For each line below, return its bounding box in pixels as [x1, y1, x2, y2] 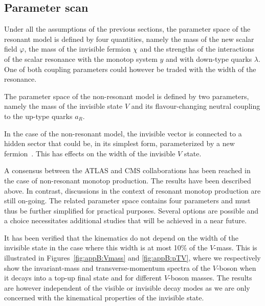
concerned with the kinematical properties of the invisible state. [4, 292, 204, 303]
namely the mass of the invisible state [4, 101, 123, 111]
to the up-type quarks [4, 110, 73, 121]
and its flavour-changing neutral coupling [131, 101, 260, 111]
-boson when [216, 262, 256, 273]
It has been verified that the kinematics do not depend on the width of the [4, 232, 238, 243]
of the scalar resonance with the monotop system [4, 53, 158, 64]
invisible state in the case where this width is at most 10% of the [4, 242, 208, 253]
